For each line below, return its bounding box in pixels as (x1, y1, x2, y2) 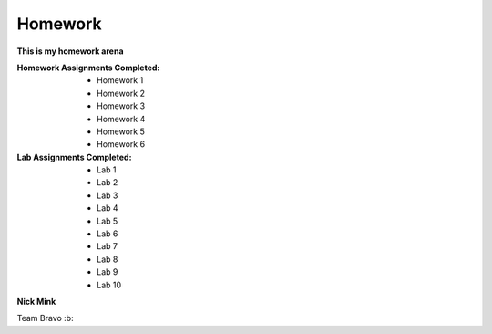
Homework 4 (97, 113, 146, 124)
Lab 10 (97, 279, 122, 290)
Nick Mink (16, 296, 56, 307)
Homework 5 (97, 126, 145, 137)
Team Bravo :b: (16, 313, 74, 324)
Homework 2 (97, 88, 146, 99)
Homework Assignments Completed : (16, 62, 160, 73)
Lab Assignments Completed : (16, 151, 132, 162)
